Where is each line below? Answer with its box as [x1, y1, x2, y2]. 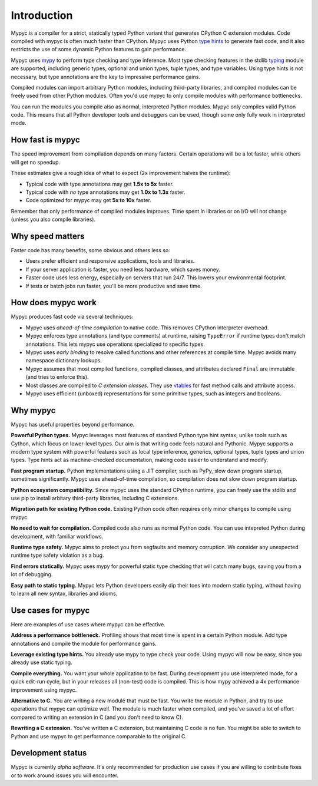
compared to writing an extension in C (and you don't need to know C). [11, 714, 184, 721]
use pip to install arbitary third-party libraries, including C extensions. [11, 495, 179, 502]
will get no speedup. [11, 158, 61, 166]
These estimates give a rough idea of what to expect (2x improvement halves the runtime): [11, 170, 231, 177]
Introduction [11, 9, 73, 22]
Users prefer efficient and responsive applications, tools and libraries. [25, 257, 195, 265]
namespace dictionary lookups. [25, 357, 102, 364]
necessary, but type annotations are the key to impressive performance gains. [11, 73, 200, 80]
